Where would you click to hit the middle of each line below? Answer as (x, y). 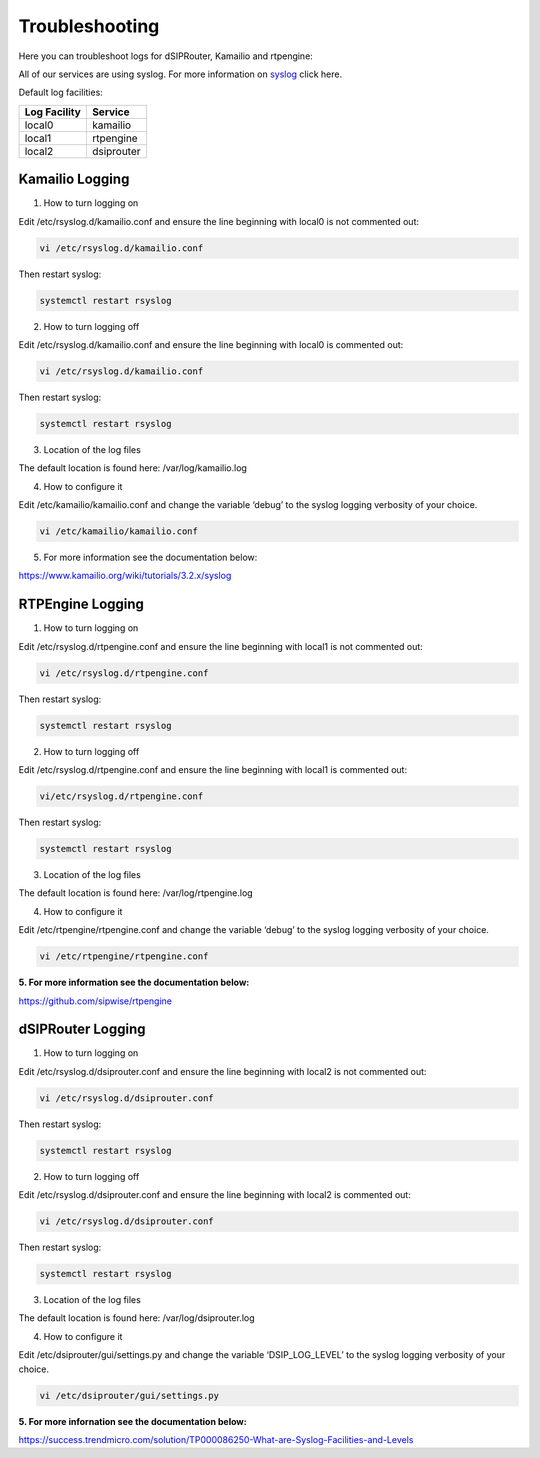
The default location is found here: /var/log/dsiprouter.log (136, 1318)
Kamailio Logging (74, 179)
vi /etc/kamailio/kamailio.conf (119, 531)
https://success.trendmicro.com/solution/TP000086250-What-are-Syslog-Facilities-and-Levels (216, 1439)
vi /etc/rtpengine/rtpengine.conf (124, 956)
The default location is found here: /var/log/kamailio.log (132, 468)
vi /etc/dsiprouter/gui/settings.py (129, 1395)
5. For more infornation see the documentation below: (132, 1421)
